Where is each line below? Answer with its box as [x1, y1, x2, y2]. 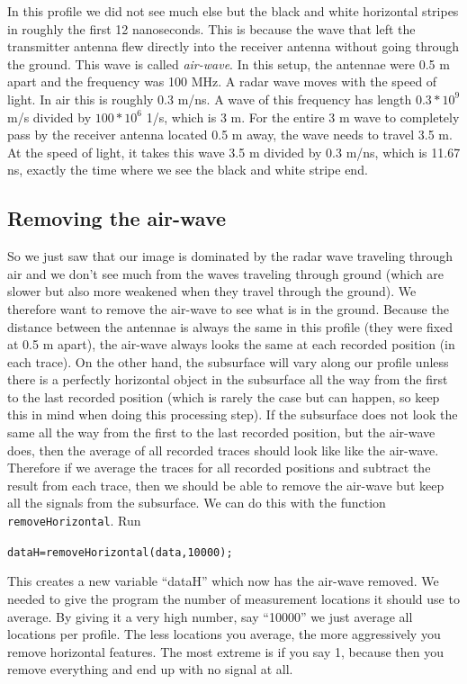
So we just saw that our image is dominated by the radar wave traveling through [7, 247, 454, 265]
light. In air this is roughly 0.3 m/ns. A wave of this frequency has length [7, 89, 412, 108]
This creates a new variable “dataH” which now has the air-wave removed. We [7, 571, 439, 590]
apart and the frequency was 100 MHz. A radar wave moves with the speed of [7, 72, 437, 91]
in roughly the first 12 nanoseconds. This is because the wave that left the [7, 19, 416, 38]
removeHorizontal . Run [7, 511, 141, 530]
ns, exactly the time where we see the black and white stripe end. [7, 160, 368, 179]
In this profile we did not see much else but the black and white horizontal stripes [7, 2, 459, 20]
